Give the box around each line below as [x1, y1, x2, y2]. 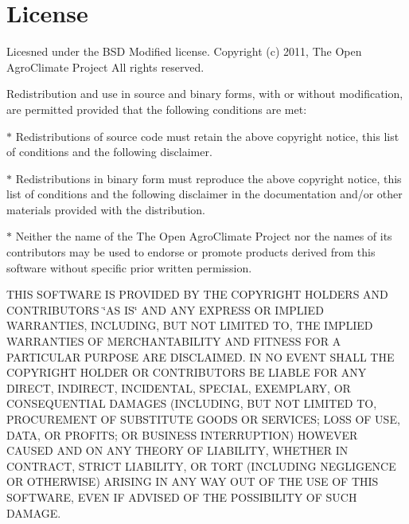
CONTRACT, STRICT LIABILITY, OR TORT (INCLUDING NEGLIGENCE [6, 457, 396, 474]
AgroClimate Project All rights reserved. [6, 58, 204, 75]
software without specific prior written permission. [6, 259, 252, 276]
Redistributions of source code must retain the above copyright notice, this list [15, 127, 399, 144]
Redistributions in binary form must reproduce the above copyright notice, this [15, 170, 402, 186]
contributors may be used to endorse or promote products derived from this [6, 244, 376, 260]
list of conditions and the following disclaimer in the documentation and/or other [6, 186, 403, 202]
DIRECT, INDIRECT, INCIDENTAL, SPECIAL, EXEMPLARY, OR [6, 379, 351, 396]
